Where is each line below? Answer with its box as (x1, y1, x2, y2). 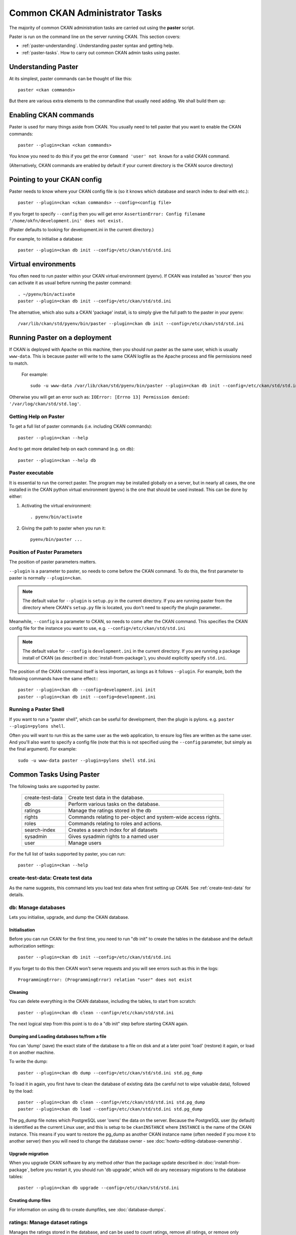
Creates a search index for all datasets (68, 826, 158, 833)
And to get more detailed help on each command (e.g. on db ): (9, 446, 135, 452)
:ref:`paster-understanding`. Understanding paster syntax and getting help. (21, 42, 174, 49)
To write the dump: (9, 1059, 48, 1065)
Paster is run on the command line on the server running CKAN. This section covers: (9, 34, 181, 40)
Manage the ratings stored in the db (68, 807, 151, 814)
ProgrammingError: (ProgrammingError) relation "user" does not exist (18, 977, 192, 983)
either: (9, 494, 22, 499)
